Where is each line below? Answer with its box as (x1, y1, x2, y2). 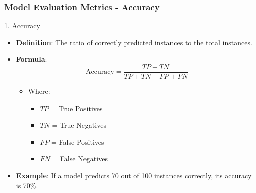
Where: (28, 86, 50, 96)
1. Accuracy (4, 20, 40, 31)
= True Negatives (52, 120, 106, 130)
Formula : (16, 54, 47, 64)
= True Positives (51, 103, 103, 113)
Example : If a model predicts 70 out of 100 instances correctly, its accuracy (16, 170, 252, 181)
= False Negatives (52, 153, 108, 164)
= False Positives (51, 136, 104, 147)
